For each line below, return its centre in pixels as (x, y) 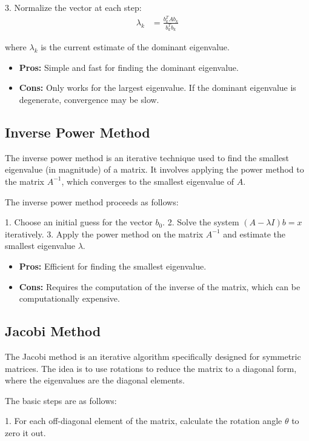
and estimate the (254, 234)
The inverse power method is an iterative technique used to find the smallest (147, 157)
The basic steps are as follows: (61, 400)
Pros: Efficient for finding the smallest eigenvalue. (113, 266)
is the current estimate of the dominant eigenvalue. (135, 47)
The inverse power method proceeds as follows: (92, 201)
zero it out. (25, 432)
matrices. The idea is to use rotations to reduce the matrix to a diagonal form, (151, 368)
